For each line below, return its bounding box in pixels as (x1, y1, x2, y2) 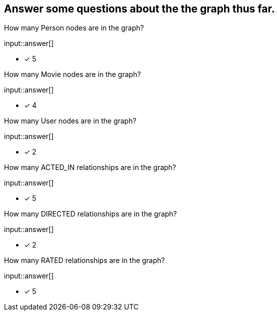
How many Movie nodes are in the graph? (4, 70, 141, 79)
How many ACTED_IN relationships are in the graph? (4, 163, 176, 172)
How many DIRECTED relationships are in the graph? (4, 209, 177, 218)
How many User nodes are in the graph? (4, 116, 137, 125)
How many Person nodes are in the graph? (4, 23, 144, 32)
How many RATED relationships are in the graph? (4, 256, 165, 265)
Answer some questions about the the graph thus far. (4, 2, 275, 15)
